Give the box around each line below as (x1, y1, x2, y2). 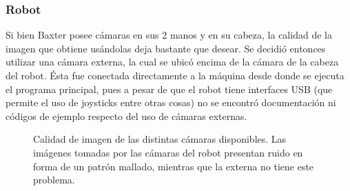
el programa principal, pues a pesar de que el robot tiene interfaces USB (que (6, 81, 333, 96)
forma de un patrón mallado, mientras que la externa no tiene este (33, 159, 314, 173)
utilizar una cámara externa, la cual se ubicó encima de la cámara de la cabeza (6, 54, 339, 69)
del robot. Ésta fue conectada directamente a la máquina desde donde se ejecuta (6, 68, 344, 82)
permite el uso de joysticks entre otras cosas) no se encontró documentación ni (6, 95, 336, 110)
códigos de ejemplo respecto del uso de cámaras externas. (6, 108, 247, 123)
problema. (33, 172, 75, 187)
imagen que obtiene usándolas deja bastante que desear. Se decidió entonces (6, 41, 326, 55)
